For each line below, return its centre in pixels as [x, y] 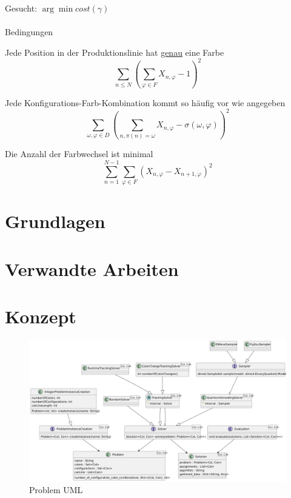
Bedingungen [29, 32]
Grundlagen [55, 221]
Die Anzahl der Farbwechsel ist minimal [79, 154]
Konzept [41, 316]
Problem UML [56, 490]
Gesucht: [21, 8]
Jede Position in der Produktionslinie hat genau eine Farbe [115, 52]
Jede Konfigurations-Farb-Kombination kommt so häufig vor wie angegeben [145, 102]
